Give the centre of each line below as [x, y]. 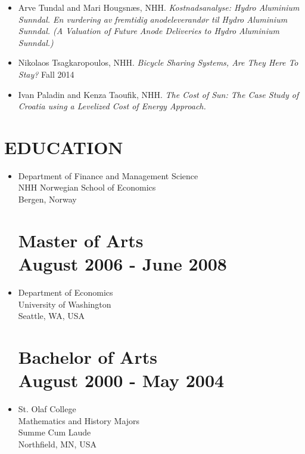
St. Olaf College [47, 409]
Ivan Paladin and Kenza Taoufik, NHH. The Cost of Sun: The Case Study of [158, 94]
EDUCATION [64, 147]
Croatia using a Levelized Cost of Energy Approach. [112, 106]
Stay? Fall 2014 [46, 74]
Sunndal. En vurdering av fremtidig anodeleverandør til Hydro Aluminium [153, 19]
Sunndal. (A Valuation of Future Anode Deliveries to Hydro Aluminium [149, 31]
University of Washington [65, 304]
